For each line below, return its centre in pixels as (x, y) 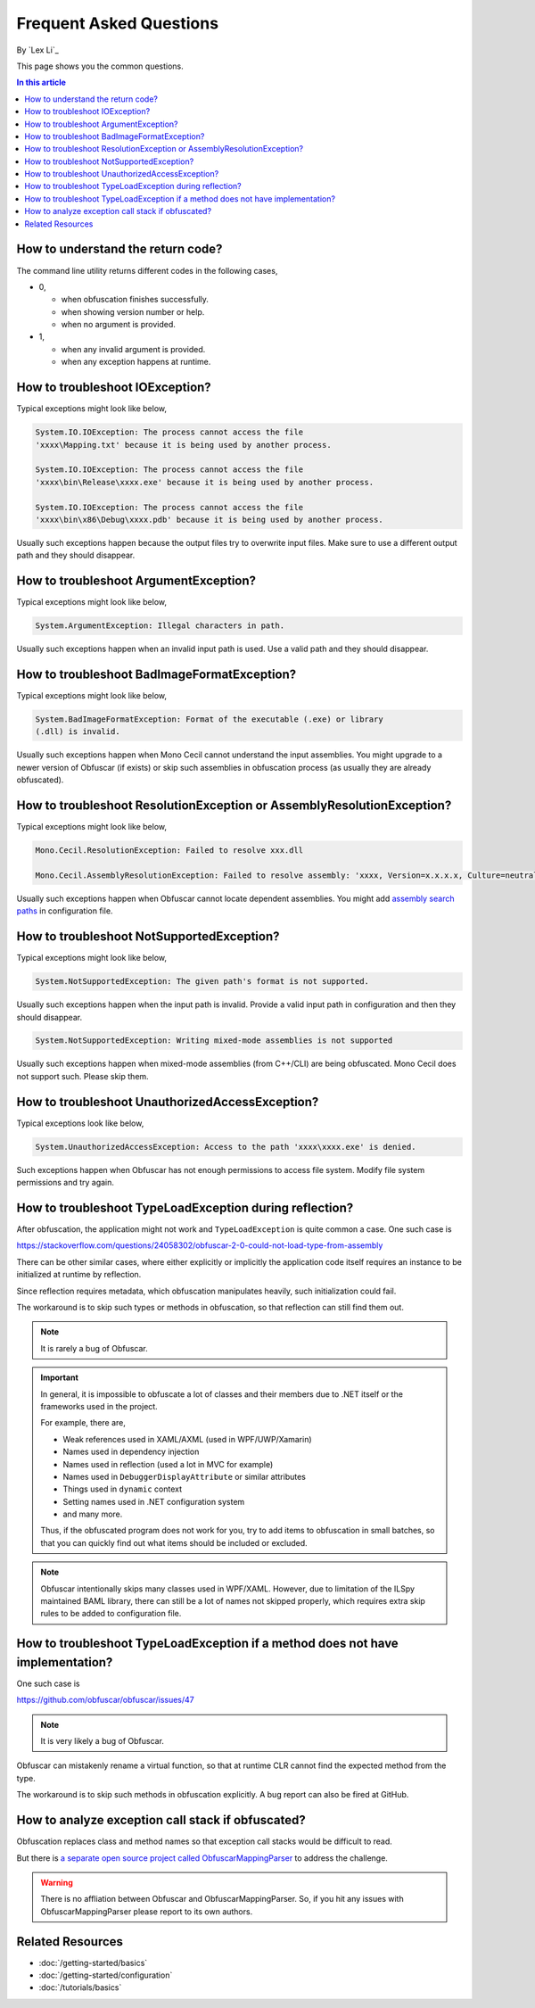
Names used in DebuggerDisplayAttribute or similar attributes (185, 1476)
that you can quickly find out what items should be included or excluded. (174, 1542)
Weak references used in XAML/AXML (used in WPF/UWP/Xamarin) (187, 1439)
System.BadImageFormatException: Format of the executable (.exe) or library (209, 719)
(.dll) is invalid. (78, 732)
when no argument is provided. (118, 325)
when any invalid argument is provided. (133, 349)
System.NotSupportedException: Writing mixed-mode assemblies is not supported (214, 1041)
